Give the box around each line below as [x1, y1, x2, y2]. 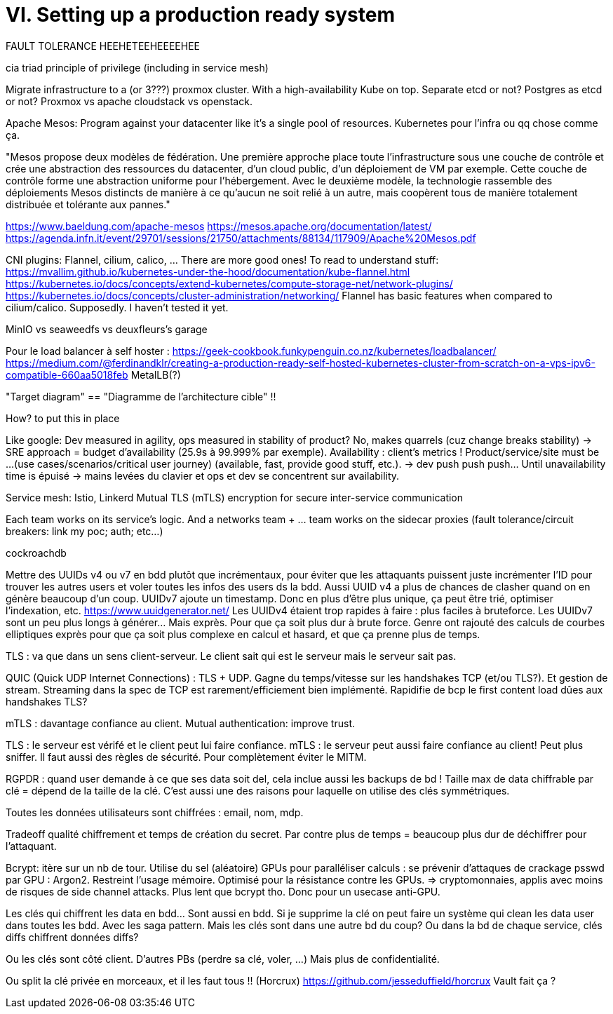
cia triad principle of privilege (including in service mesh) [6, 61, 269, 74]
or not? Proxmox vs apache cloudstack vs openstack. [6, 95, 252, 107]
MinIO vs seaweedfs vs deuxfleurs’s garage [6, 323, 208, 335]
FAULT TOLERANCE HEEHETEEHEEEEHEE [6, 39, 201, 52]
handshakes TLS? [6, 695, 88, 708]
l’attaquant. [6, 839, 57, 852]
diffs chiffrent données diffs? [6, 931, 139, 943]
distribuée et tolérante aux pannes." [6, 198, 170, 210]
